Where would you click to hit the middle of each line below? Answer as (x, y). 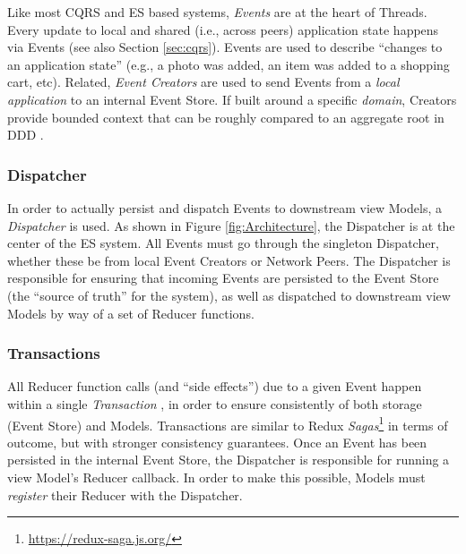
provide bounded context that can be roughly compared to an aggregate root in (226, 117)
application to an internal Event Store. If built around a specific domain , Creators (232, 99)
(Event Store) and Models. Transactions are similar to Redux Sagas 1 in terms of (228, 423)
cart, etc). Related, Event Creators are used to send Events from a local (203, 82)
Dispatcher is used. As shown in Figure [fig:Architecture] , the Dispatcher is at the (231, 225)
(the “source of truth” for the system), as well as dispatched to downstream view (229, 295)
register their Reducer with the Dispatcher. (125, 494)
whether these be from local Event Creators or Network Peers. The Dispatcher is (229, 260)
